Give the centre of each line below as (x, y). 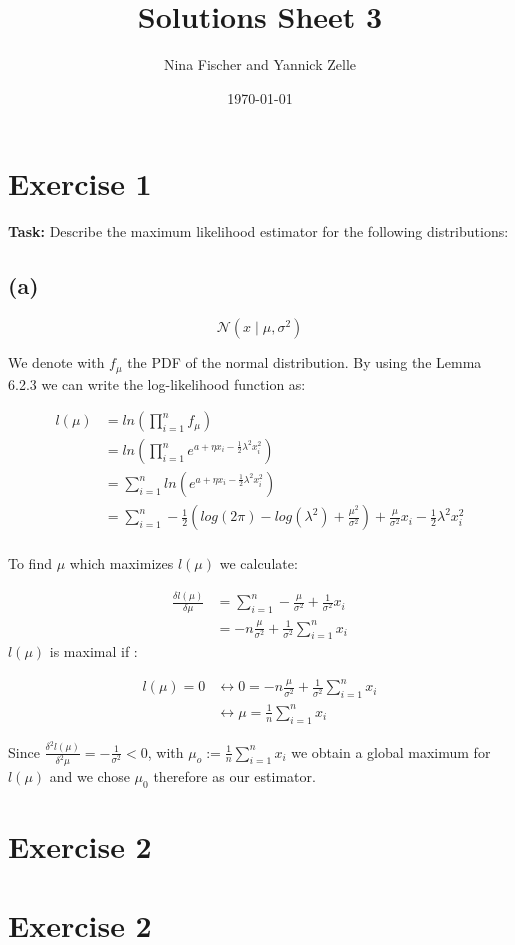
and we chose (89, 776)
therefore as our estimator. (234, 776)
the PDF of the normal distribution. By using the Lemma (304, 362)
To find (30, 563)
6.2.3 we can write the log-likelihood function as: (157, 383)
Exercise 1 (80, 183)
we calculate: (258, 563)
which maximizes (121, 563)
